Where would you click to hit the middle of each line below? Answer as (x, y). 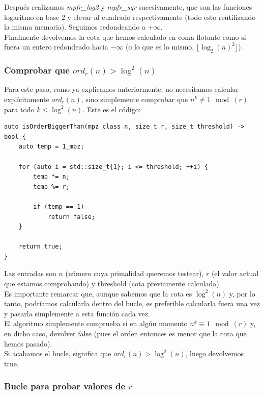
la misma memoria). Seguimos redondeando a (75, 27)
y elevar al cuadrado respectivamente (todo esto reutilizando (162, 17)
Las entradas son (30, 273)
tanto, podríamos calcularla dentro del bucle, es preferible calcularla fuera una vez (132, 303)
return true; (40, 247)
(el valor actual (235, 273)
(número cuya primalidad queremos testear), (135, 273)
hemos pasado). (28, 343)
